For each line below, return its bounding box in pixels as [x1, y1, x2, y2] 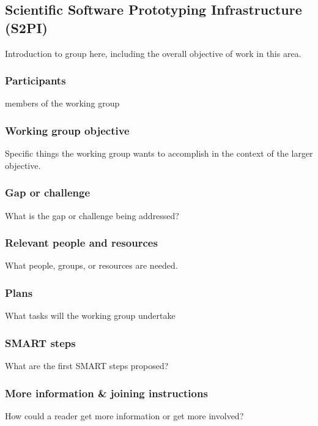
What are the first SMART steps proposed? [5, 359, 169, 372]
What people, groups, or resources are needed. [5, 259, 178, 272]
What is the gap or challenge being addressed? [5, 209, 179, 222]
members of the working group [5, 97, 120, 110]
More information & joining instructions [5, 385, 208, 400]
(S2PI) [5, 18, 48, 37]
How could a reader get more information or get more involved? [5, 409, 244, 422]
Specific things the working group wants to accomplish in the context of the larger [5, 147, 313, 160]
